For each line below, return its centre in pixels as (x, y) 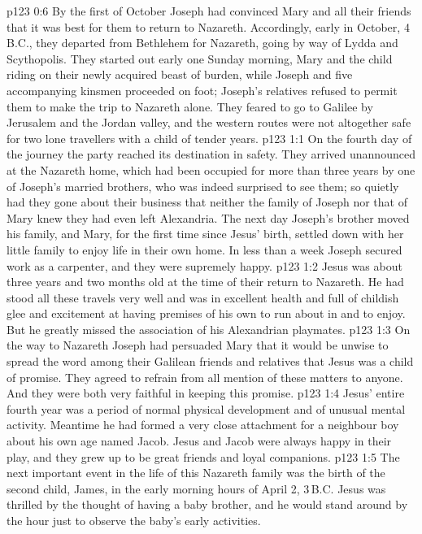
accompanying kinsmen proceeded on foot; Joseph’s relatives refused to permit (202, 90)
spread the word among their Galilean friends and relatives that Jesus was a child (210, 361)
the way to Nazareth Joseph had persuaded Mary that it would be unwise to (198, 345)
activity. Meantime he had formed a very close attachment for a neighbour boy (203, 425)
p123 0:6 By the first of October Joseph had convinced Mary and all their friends (209, 11)
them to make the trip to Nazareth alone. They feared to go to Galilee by (190, 106)
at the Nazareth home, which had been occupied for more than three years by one (211, 169)
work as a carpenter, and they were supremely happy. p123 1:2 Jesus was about (204, 265)
